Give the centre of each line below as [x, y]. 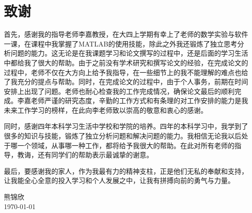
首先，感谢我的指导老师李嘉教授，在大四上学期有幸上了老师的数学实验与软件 [126, 34]
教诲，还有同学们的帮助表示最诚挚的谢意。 [85, 155]
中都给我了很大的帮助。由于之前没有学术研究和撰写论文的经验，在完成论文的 [126, 62]
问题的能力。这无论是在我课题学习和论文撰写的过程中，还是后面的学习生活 [129, 53]
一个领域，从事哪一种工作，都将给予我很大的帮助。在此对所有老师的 [126, 145]
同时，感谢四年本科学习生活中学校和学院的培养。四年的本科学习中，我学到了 [126, 126]
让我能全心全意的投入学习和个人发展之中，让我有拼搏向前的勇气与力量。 [119, 180]
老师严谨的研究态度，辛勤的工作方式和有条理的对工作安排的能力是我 [139, 100]
